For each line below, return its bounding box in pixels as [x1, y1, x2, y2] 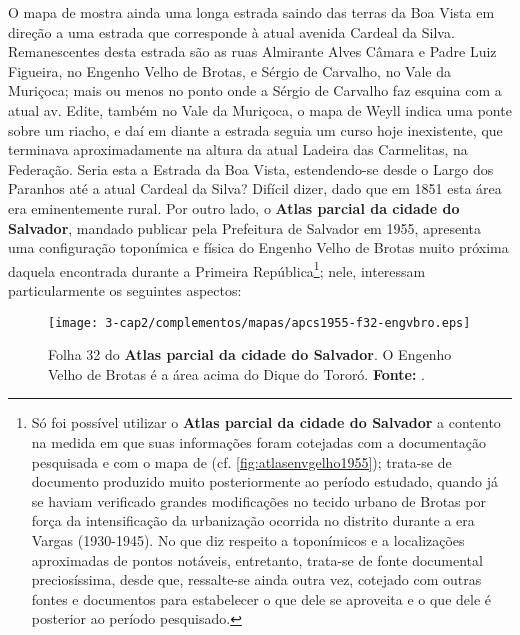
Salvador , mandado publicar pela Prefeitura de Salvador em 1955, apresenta [8, 217, 482, 238]
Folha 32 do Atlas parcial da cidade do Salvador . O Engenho [48, 344, 452, 365]
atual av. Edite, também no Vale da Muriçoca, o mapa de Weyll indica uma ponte [8, 99, 512, 120]
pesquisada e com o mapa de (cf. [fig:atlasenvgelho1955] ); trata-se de [31, 451, 452, 472]
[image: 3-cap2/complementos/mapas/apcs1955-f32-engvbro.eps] [48, 315, 471, 330]
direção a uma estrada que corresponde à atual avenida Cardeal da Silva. [8, 21, 455, 42]
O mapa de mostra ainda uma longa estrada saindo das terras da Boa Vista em [8, 2, 495, 22]
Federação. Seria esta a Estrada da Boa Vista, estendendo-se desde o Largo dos [8, 158, 494, 179]
